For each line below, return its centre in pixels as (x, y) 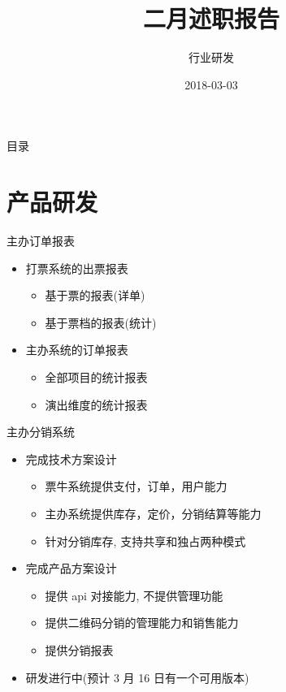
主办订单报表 (41, 241)
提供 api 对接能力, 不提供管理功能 (134, 595)
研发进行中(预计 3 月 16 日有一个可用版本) (137, 677)
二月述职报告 (211, 18)
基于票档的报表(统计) (101, 322)
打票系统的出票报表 (77, 268)
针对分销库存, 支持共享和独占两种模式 (145, 541)
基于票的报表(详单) (95, 295)
